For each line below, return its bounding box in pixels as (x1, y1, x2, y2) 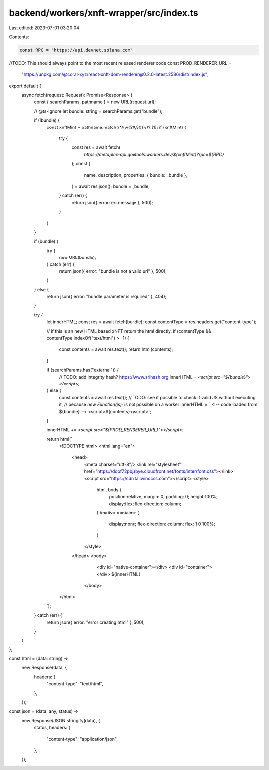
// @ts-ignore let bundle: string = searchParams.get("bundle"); (34, 108, 163, 114)
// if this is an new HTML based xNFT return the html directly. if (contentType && (46, 328, 211, 334)
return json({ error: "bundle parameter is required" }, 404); (46, 294, 167, 300)
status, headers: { (34, 725, 71, 731)
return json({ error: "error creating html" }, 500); (46, 619, 145, 625)
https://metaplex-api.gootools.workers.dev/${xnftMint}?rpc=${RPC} (84, 151, 224, 157)
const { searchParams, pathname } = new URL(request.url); (34, 99, 156, 105)
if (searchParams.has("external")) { (46, 367, 119, 373)
